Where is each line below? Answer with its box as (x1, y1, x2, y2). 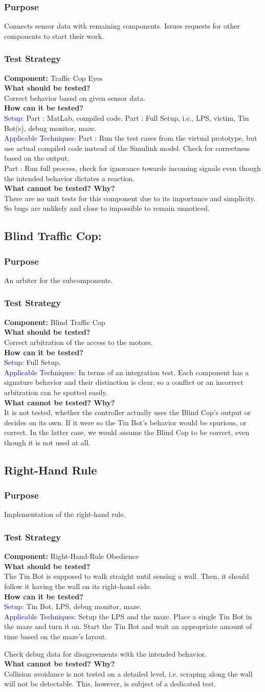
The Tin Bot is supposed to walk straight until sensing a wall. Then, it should (4, 571, 249, 581)
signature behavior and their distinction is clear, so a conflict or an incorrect (4, 377, 244, 387)
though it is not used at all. (4, 437, 91, 447)
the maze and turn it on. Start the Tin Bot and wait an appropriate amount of (4, 621, 252, 632)
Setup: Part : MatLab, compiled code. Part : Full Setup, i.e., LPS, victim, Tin (4, 113, 249, 123)
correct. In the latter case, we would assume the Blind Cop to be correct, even (4, 427, 250, 438)
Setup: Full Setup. (4, 357, 61, 367)
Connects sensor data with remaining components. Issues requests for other (4, 20, 240, 31)
